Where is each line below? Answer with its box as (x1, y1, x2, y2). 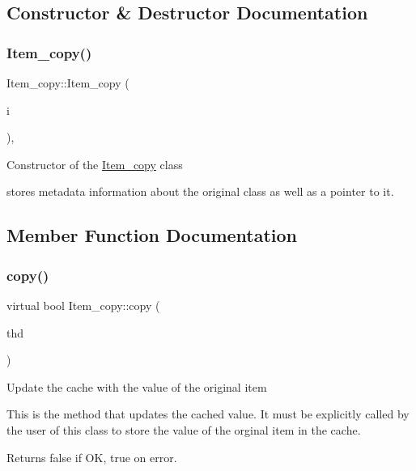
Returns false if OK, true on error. (6, 448, 177, 465)
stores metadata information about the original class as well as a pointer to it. (6, 183, 394, 200)
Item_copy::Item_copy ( (6, 74, 129, 91)
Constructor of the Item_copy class (6, 155, 183, 172)
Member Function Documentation (6, 223, 298, 248)
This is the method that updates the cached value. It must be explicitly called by (6, 405, 410, 422)
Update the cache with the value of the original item (6, 378, 267, 395)
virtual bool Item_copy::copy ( (6, 296, 160, 313)
